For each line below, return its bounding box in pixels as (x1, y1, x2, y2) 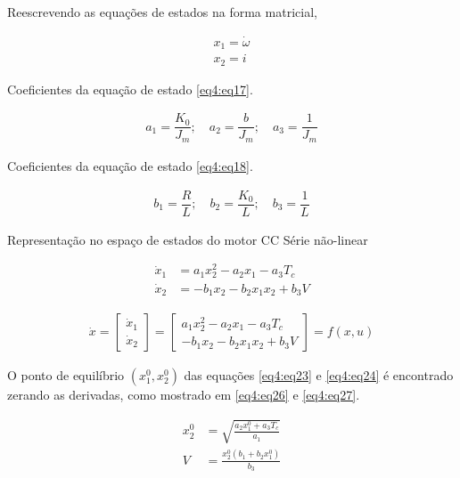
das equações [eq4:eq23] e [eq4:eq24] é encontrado (184, 366, 454, 385)
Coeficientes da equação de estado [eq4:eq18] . (7, 156, 253, 174)
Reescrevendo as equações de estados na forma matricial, (7, 3, 317, 20)
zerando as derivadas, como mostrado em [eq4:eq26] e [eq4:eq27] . (7, 385, 360, 404)
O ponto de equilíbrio (7, 366, 125, 385)
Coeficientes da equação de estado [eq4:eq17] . (7, 79, 253, 98)
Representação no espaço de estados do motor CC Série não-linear (7, 230, 368, 248)
